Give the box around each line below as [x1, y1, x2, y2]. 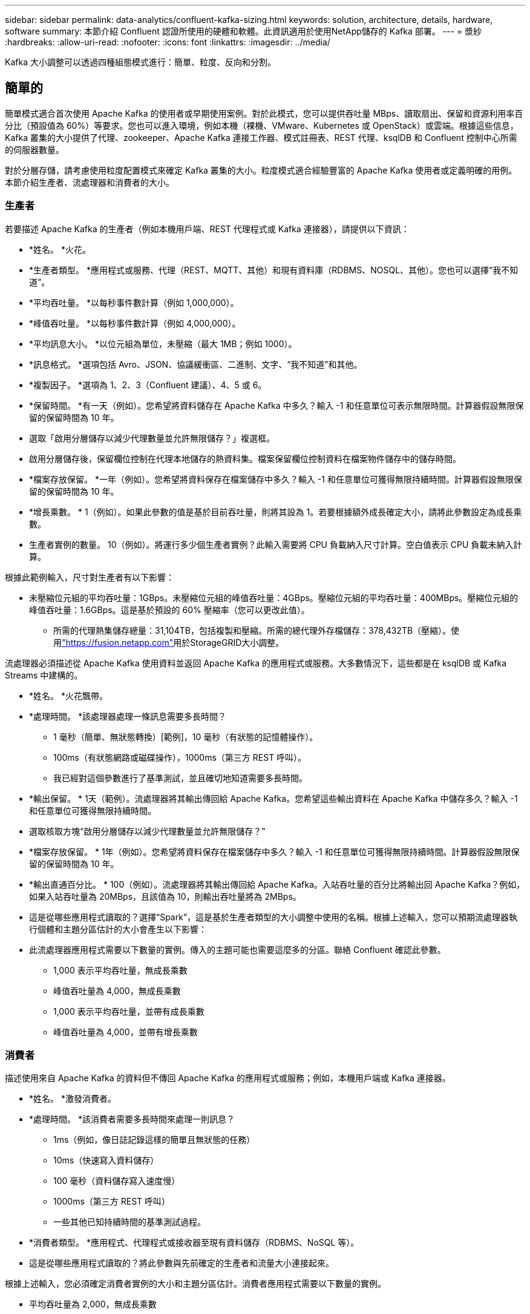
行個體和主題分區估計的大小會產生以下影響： [29, 923, 207, 934]
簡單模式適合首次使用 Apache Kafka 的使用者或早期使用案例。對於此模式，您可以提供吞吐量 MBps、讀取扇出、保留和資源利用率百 [5, 108, 523, 119]
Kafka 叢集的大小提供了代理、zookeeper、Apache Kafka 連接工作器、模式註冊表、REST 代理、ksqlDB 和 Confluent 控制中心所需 [5, 132, 517, 143]
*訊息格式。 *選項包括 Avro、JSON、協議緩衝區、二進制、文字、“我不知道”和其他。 [29, 359, 362, 369]
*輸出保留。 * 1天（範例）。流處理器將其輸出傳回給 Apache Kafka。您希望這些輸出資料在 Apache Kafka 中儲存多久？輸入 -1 [29, 793, 518, 804]
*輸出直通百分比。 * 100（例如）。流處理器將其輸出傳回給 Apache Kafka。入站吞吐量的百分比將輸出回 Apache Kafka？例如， [29, 879, 525, 890]
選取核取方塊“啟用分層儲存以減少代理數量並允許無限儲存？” [29, 825, 266, 836]
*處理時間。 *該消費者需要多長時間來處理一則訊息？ [29, 1114, 235, 1125]
